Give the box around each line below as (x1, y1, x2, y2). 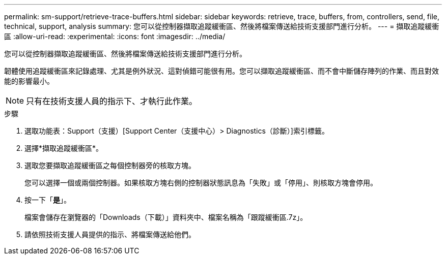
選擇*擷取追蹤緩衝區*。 (24, 144, 103, 152)
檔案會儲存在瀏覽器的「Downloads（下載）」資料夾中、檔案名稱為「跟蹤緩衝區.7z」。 (24, 213, 308, 221)
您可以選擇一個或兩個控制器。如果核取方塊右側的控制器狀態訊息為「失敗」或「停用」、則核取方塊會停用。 (24, 178, 377, 187)
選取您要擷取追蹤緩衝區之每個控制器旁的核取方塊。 (24, 161, 196, 170)
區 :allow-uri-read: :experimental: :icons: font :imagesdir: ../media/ (4, 32, 226, 41)
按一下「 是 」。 (24, 196, 71, 204)
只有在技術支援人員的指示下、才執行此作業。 (26, 96, 198, 106)
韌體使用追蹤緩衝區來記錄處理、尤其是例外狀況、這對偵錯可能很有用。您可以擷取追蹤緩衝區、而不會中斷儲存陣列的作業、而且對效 (4, 67, 439, 75)
